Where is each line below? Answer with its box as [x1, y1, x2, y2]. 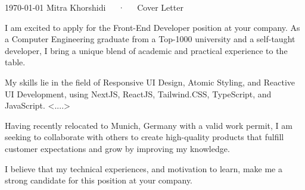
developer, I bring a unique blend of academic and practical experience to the [5, 44, 288, 56]
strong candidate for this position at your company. [5, 174, 192, 186]
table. [5, 56, 26, 68]
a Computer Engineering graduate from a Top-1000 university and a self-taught [5, 33, 295, 45]
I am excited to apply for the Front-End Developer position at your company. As [5, 21, 300, 33]
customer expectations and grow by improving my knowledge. [5, 142, 230, 154]
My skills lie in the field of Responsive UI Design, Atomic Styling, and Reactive [5, 75, 295, 88]
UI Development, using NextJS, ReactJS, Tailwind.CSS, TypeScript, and [5, 87, 272, 100]
